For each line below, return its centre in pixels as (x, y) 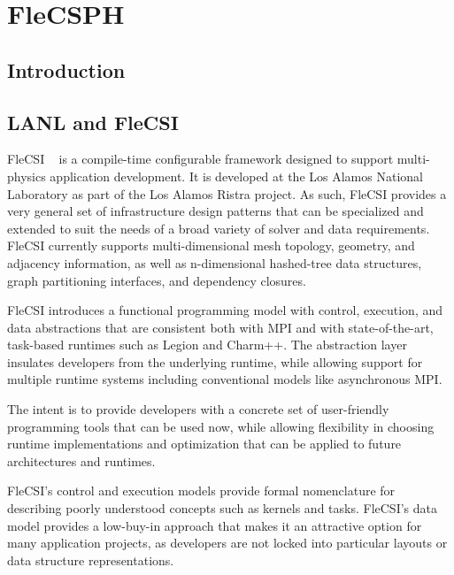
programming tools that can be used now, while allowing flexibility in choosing (221, 426)
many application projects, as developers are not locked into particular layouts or (227, 543)
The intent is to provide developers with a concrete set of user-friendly (198, 409)
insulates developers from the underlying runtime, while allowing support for (215, 361)
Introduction (66, 69)
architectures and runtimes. (81, 460)
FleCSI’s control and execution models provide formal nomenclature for (201, 491)
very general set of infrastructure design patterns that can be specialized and (215, 211)
